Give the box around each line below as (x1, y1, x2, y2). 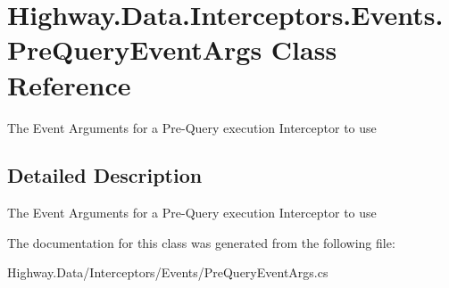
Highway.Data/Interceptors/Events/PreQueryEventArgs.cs (7, 263, 328, 282)
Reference (7, 66, 131, 103)
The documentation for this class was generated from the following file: (7, 233, 395, 251)
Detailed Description (7, 161, 203, 189)
